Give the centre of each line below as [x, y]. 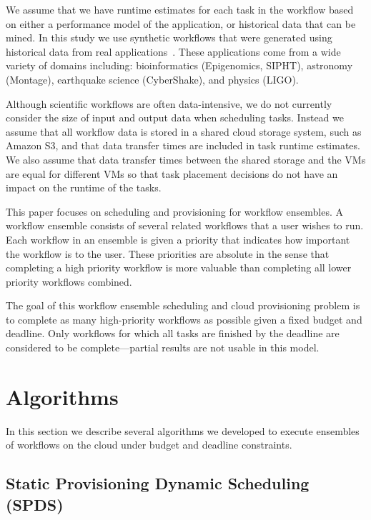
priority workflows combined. [69, 281]
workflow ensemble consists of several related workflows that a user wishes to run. [185, 225]
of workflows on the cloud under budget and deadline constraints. [149, 445]
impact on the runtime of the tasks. [84, 187]
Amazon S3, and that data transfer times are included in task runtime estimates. [183, 145]
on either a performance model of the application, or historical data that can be [181, 23]
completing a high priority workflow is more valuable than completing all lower [179, 267]
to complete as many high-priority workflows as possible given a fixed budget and [184, 319]
